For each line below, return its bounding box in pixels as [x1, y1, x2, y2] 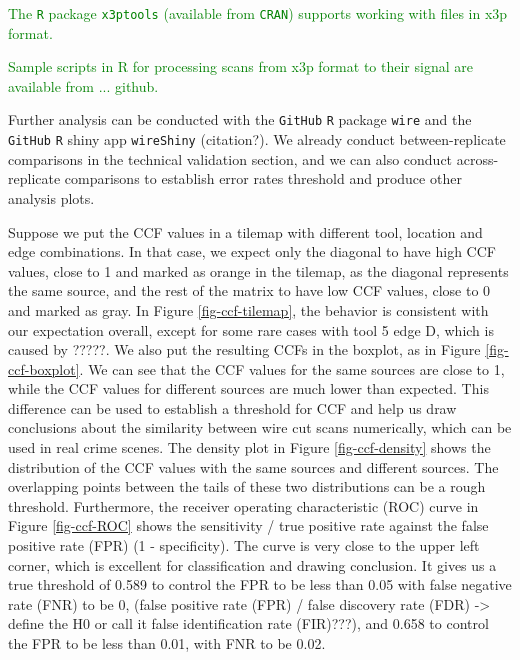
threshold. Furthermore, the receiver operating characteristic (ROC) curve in [8, 495, 479, 516]
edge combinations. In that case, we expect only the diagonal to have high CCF [8, 241, 496, 262]
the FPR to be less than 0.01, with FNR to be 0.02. [8, 633, 326, 653]
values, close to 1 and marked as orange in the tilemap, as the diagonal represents [8, 260, 509, 281]
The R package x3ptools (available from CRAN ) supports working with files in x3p [8, 3, 508, 23]
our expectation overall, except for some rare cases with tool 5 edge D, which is [8, 319, 494, 340]
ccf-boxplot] [8, 358, 80, 379]
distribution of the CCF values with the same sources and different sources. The [8, 456, 499, 477]
